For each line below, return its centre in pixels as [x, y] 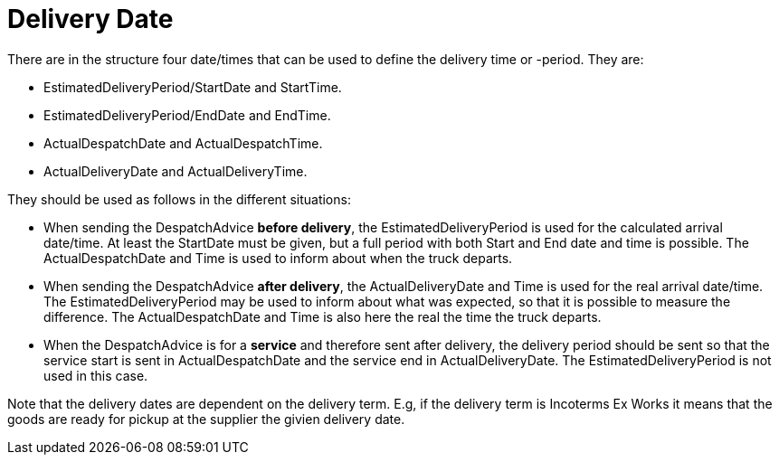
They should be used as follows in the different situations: [179, 199]
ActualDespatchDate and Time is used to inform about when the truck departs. [278, 258]
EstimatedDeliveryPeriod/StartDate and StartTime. [193, 87]
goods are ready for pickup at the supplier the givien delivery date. [206, 419]
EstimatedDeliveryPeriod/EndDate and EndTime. [187, 115]
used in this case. [96, 375]
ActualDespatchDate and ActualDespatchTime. [183, 143]
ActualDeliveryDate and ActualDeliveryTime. [176, 171]
